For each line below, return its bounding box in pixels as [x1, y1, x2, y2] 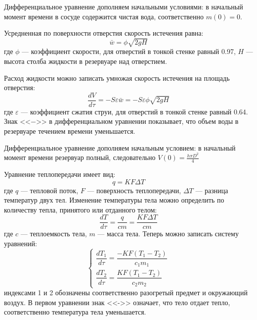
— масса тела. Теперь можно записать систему [97, 228, 239, 239]
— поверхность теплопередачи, [87, 185, 181, 195]
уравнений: [4, 238, 37, 249]
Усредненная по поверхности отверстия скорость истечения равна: [4, 28, 204, 38]
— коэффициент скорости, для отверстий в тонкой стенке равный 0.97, [22, 46, 236, 56]
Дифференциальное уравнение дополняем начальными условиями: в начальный [4, 1, 243, 11]
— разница [195, 185, 228, 195]
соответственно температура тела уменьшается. [4, 307, 146, 317]
